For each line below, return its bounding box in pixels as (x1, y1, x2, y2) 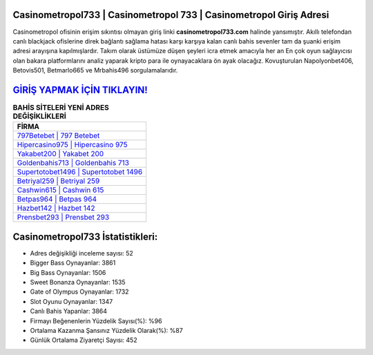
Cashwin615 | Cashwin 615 (17, 185, 104, 195)
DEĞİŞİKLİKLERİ (12, 111, 67, 121)
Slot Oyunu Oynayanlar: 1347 (30, 297, 113, 305)
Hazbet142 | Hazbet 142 (17, 204, 95, 213)
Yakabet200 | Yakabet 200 (17, 149, 104, 159)
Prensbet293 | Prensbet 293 (17, 213, 110, 222)
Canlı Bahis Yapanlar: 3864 (30, 307, 107, 316)
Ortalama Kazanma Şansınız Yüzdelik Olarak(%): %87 (30, 327, 183, 334)
